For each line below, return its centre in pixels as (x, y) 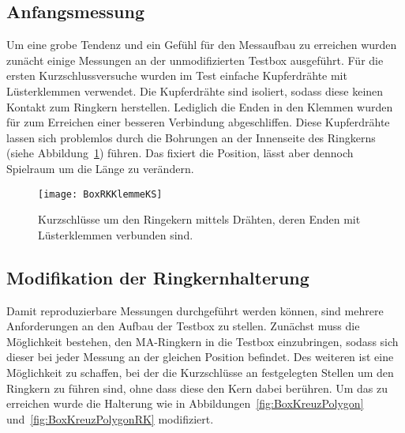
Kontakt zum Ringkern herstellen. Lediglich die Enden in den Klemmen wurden (200, 106)
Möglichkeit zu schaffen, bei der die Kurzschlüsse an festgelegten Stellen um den (200, 372)
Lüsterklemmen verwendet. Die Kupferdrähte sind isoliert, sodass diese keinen (195, 90)
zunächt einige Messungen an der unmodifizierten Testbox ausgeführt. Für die (195, 60)
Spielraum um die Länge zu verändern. (100, 168)
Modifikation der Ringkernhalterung (158, 277)
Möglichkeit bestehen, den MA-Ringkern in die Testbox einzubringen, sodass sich (202, 341)
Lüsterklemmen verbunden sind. (116, 234)
